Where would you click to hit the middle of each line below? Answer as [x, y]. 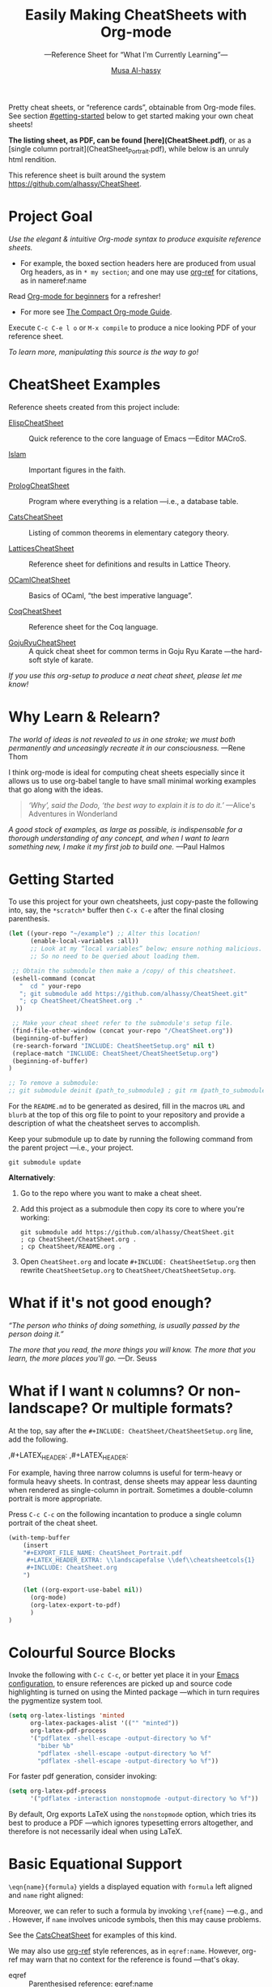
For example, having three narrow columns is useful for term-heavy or [125, 1472]
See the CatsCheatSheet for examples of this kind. [92, 1935]
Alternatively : [32, 1177]
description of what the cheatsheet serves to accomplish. [104, 1123]
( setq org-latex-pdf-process [57, 1791]
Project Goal [51, 216]
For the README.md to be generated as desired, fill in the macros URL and [127, 1106]
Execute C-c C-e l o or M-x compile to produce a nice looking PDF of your [132, 327]
